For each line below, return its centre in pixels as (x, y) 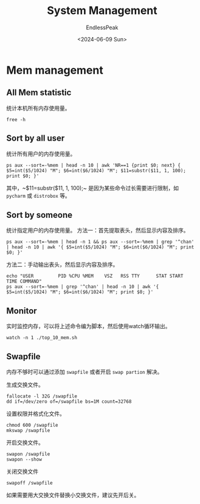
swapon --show (24, 460)
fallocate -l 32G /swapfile (42, 396)
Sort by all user (36, 138)
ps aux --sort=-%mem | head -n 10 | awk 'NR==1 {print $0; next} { (94, 165)
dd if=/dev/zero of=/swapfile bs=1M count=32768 (69, 402)
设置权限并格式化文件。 (36, 414)
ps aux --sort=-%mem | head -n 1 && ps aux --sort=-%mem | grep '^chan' (100, 242)
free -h (16, 119)
